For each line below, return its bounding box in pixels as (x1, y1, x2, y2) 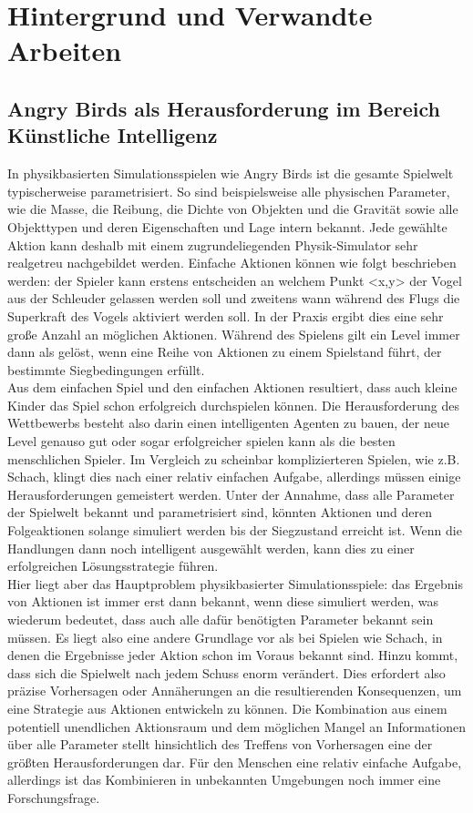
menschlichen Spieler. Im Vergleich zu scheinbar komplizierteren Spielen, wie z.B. (7, 449, 460, 468)
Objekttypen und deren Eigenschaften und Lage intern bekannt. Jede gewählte (7, 217, 447, 236)
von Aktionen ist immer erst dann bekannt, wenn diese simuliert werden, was (7, 592, 439, 611)
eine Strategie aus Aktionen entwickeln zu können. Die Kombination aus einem (7, 698, 447, 717)
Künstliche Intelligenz (7, 121, 218, 149)
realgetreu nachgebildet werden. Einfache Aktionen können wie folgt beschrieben (7, 253, 457, 272)
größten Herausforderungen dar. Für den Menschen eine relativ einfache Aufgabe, (7, 752, 462, 771)
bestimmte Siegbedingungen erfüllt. (7, 360, 205, 379)
